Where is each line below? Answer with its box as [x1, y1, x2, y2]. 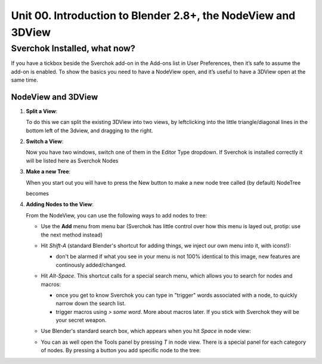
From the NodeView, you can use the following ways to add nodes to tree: [26, 211, 208, 219]
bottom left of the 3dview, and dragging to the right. [26, 127, 153, 134]
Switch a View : [26, 138, 64, 145]
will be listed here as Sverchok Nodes [26, 157, 119, 164]
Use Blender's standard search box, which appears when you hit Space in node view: [41, 328, 252, 335]
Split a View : [26, 107, 58, 114]
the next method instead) [41, 231, 103, 238]
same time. [11, 76, 39, 83]
